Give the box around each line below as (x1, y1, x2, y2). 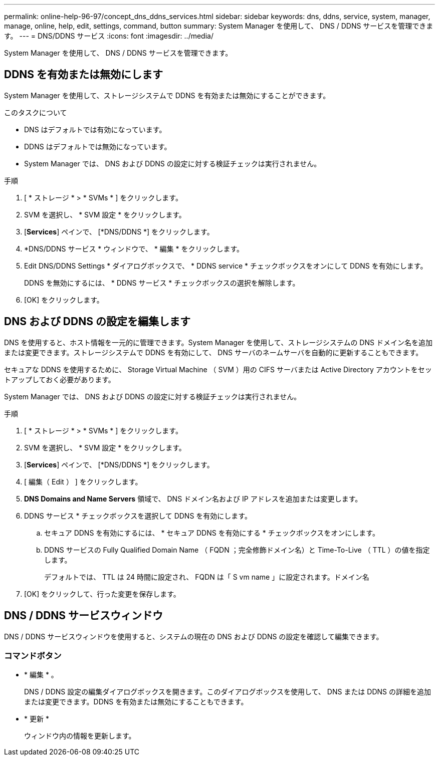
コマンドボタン (4, 650, 62, 661)
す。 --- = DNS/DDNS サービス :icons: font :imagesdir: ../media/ (4, 32, 213, 40)
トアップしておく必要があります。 (4, 375, 115, 384)
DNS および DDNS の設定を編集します (4, 315, 190, 328)
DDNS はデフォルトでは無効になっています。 (24, 142, 171, 151)
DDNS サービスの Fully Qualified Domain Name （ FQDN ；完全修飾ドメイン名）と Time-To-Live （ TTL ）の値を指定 (44, 545, 430, 554)
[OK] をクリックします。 (24, 295, 104, 304)
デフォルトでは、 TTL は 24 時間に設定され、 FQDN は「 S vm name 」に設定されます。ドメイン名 (44, 572, 369, 581)
